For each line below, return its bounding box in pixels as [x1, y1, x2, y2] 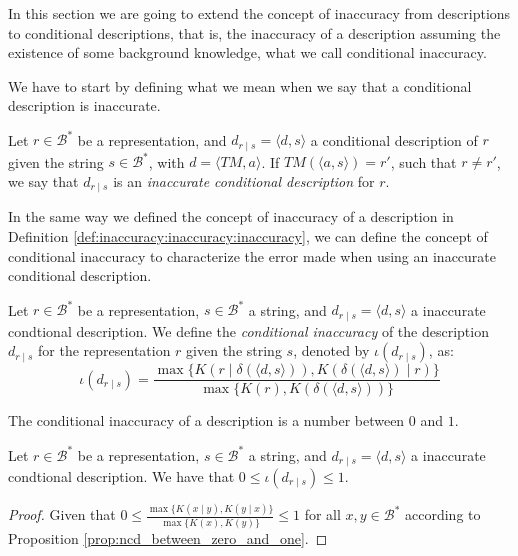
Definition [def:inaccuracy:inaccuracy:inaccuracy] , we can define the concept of [8, 226, 488, 247]
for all [304, 504, 341, 525]
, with [148, 151, 185, 172]
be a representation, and [77, 129, 227, 150]
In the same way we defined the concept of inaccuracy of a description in [8, 206, 454, 227]
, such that [390, 151, 457, 172]
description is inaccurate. [8, 95, 161, 116]
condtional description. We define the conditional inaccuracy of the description [8, 320, 489, 341]
